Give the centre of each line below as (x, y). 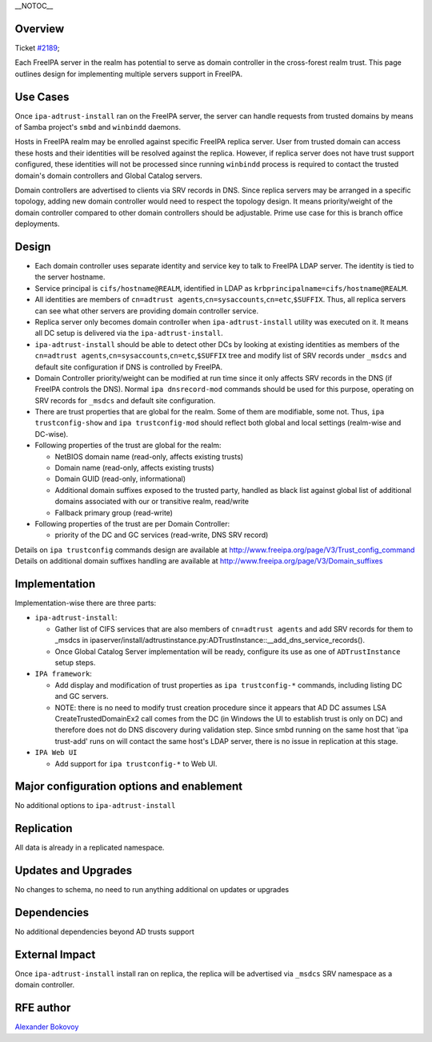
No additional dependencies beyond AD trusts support (105, 932)
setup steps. (75, 663)
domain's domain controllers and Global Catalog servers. (109, 176)
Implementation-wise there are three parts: (86, 603)
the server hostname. (70, 277)
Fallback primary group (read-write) (114, 512)
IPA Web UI (56, 753)
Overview (40, 28)
